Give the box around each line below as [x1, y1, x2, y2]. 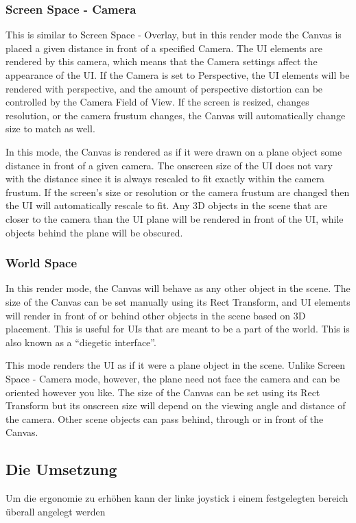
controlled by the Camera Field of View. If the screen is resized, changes [5, 95, 309, 109]
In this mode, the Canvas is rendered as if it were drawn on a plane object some [5, 144, 342, 158]
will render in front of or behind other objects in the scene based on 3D [5, 308, 306, 322]
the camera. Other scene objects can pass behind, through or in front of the [5, 411, 324, 426]
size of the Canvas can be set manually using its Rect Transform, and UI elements [5, 294, 351, 308]
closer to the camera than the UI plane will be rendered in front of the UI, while [5, 211, 344, 226]
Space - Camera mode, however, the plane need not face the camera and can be [5, 371, 340, 385]
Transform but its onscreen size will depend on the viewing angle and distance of [5, 398, 346, 413]
